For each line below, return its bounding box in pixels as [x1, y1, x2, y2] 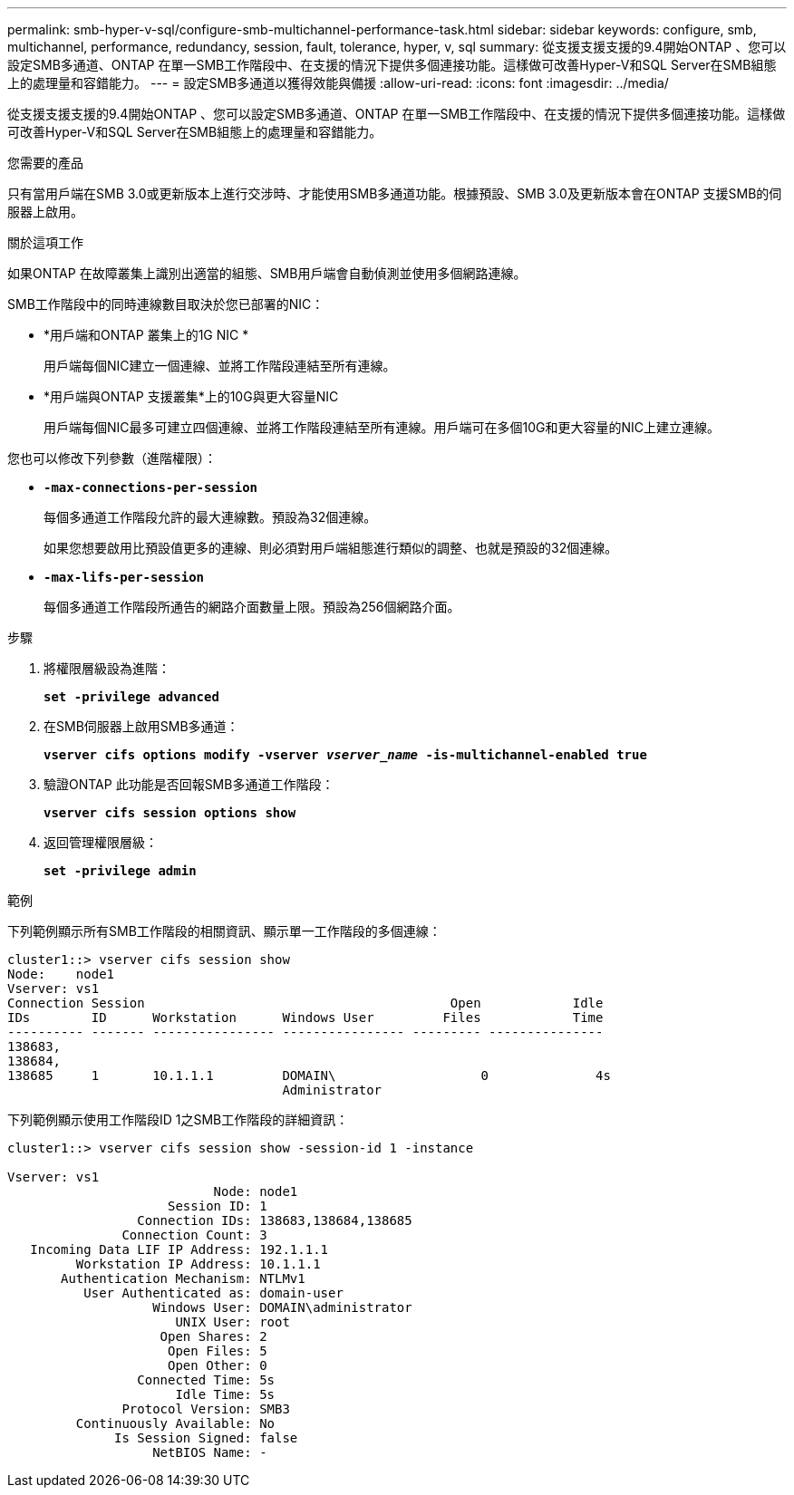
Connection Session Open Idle [7, 996, 604, 1010]
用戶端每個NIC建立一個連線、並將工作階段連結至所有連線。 [44, 358, 396, 373]
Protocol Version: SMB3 [121, 1402, 290, 1416]
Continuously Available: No [75, 1416, 276, 1431]
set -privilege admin [44, 863, 197, 878]
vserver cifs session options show [44, 805, 296, 820]
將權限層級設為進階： [44, 661, 170, 676]
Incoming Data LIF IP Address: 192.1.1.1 [30, 1242, 329, 1257]
